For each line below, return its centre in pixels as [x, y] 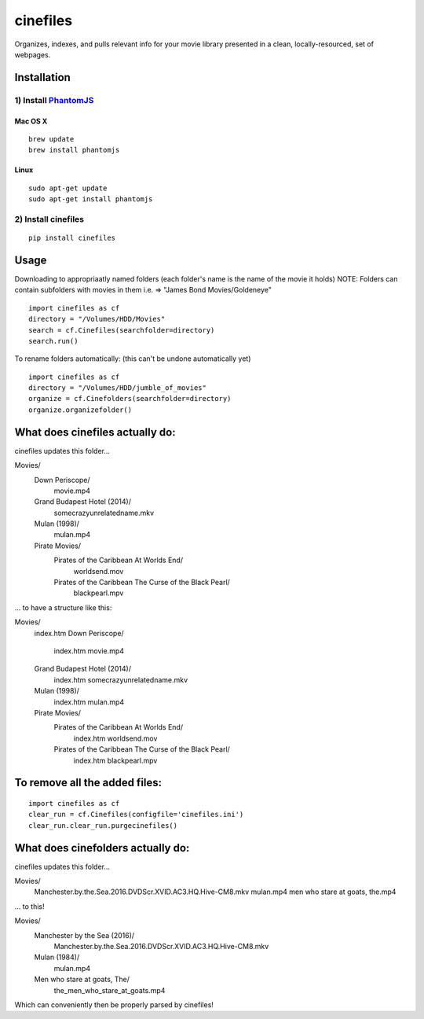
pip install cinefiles [72, 238]
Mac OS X [31, 121]
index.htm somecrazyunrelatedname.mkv [121, 679]
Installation [42, 77]
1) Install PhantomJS [54, 100]
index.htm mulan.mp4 [89, 702]
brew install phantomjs [74, 150]
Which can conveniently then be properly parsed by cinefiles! [114, 1004]
